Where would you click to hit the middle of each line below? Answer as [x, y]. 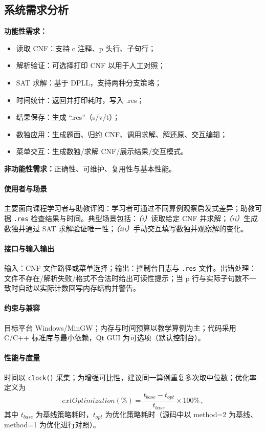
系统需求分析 [36, 9]
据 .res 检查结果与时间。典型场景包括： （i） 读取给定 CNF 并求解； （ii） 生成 [131, 218]
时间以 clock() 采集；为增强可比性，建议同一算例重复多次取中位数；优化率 [130, 377]
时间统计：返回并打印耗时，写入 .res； [80, 100]
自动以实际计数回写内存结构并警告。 [79, 288]
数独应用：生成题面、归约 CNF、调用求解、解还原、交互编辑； [122, 134]
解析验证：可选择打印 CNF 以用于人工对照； [91, 65]
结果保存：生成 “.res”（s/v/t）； [68, 117]
